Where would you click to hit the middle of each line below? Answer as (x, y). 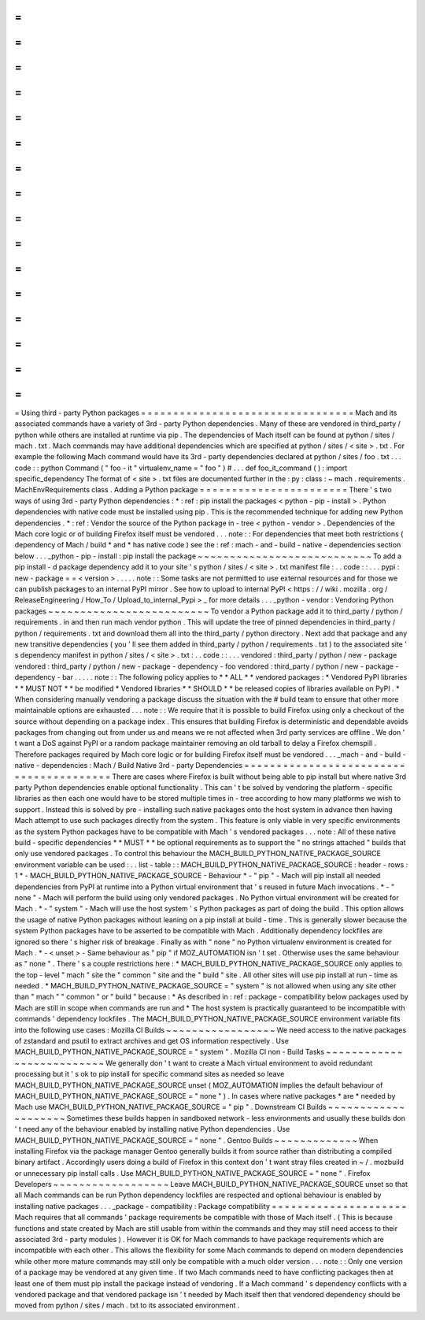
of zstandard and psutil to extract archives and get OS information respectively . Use (152, 1041)
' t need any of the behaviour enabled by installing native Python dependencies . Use (152, 1129)
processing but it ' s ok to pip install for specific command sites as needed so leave (150, 1074)
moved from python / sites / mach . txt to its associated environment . (127, 1305)
